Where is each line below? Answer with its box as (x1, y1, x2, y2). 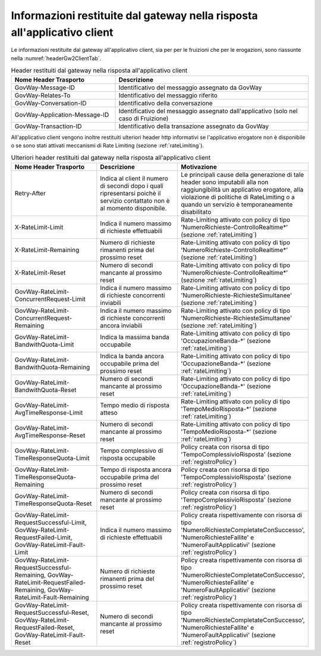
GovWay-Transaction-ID (14, 122, 82, 130)
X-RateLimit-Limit (14, 223, 64, 231)
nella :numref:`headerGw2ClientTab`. (11, 54, 102, 62)
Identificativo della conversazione (118, 99, 213, 107)
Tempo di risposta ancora (100, 465, 172, 474)
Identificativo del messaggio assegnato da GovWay (118, 83, 262, 92)
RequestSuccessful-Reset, (14, 608, 89, 617)
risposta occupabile (100, 453, 156, 462)
